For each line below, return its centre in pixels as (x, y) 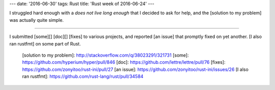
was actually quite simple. (36, 20)
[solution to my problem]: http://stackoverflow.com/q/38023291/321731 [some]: (105, 55)
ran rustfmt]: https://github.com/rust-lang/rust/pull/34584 (83, 76)
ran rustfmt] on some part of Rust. (45, 43)
